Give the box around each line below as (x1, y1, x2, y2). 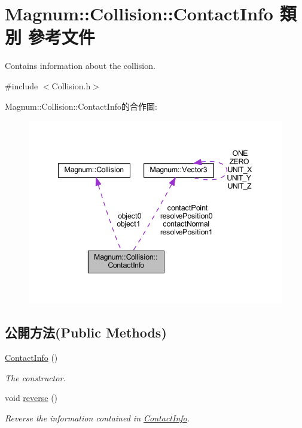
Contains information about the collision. (5, 59, 155, 72)
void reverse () (5, 391, 58, 404)
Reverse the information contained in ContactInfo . (5, 411, 190, 424)
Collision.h (51, 79, 91, 92)
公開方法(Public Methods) (5, 323, 167, 342)
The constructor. (5, 371, 66, 384)
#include (5, 79, 38, 92)
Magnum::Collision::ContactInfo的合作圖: (5, 100, 157, 112)
